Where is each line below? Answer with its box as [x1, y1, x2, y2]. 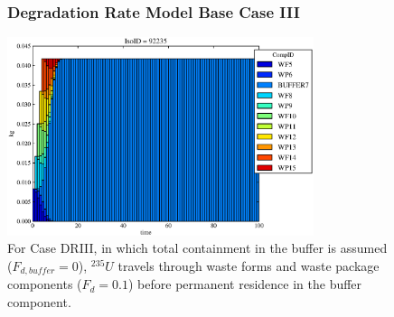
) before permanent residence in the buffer [128, 275, 362, 294]
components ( [7, 275, 82, 294]
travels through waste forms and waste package [117, 256, 380, 275]
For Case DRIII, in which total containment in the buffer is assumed [7, 238, 388, 257]
